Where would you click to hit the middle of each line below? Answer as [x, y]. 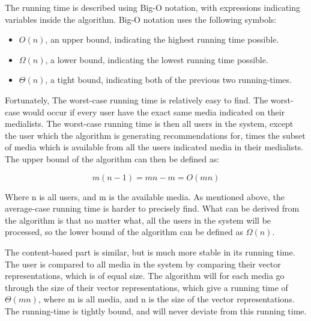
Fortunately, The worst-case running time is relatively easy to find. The [137, 99]
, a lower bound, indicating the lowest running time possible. [157, 59]
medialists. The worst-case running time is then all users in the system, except [149, 124]
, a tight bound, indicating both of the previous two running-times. [168, 80]
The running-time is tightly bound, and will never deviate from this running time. [156, 310]
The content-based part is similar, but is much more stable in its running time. [150, 252]
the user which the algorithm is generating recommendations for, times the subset [155, 135]
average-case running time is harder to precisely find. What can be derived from [152, 208]
